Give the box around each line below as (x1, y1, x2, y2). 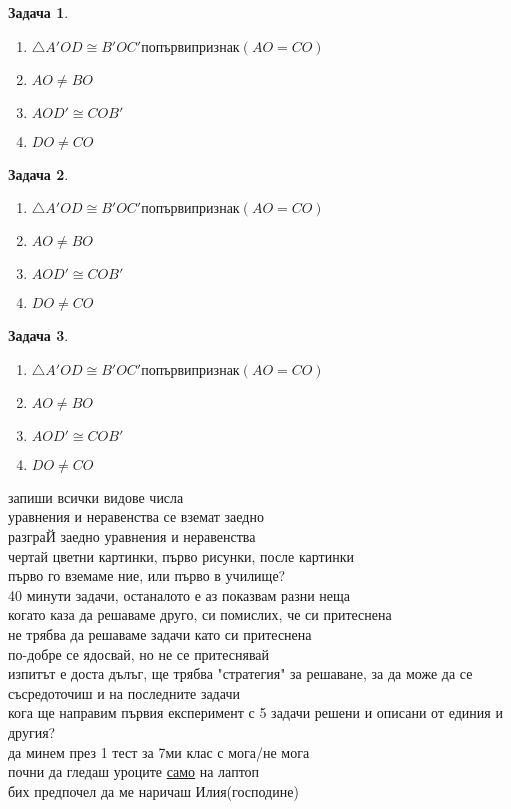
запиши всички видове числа (8, 486, 184, 507)
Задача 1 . (8, 2, 69, 22)
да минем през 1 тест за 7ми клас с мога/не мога (8, 741, 310, 762)
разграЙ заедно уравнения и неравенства (8, 525, 256, 546)
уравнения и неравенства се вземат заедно (8, 506, 264, 527)
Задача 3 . (8, 325, 69, 346)
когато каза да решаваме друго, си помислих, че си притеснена (8, 604, 392, 625)
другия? (8, 721, 56, 742)
